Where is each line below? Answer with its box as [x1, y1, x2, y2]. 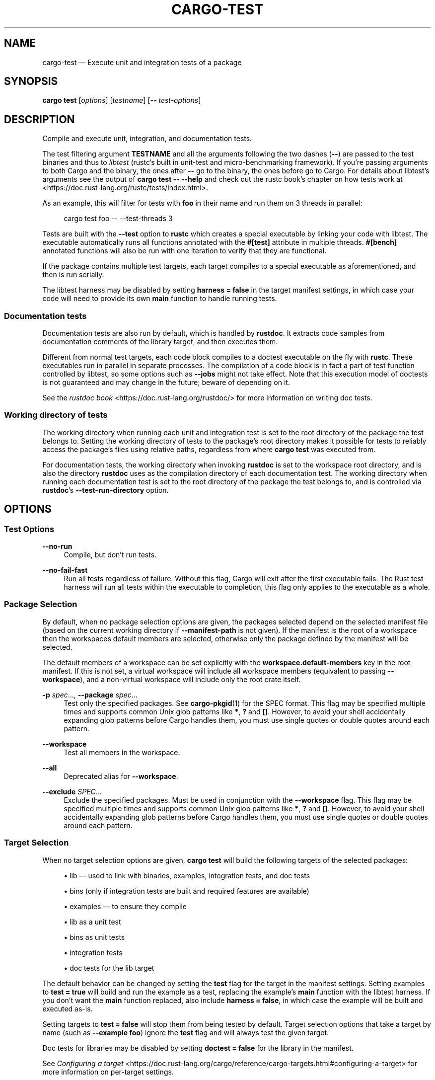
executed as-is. [42, 1004, 93, 1013]
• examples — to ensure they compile [64, 902, 187, 911]
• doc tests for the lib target [64, 963, 154, 972]
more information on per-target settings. [42, 1067, 174, 1076]
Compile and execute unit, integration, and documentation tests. [42, 134, 252, 143]
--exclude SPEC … [42, 787, 102, 796]
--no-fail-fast [42, 566, 88, 574]
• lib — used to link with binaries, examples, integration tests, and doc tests [64, 871, 310, 880]
